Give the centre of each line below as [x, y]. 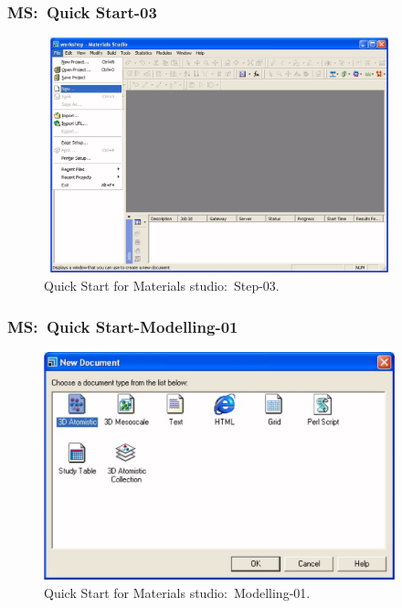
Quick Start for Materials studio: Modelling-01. [177, 593]
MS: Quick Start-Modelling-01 [123, 326]
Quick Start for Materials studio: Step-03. [162, 286]
